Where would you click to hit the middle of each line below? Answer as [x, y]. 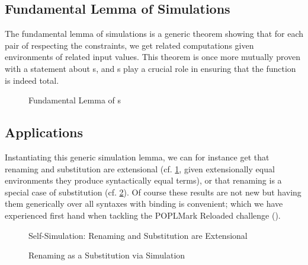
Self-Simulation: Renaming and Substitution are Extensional [138, 235]
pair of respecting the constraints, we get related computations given [129, 45]
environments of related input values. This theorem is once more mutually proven [153, 57]
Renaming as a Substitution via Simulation [107, 255]
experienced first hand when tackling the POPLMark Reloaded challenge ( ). [143, 215]
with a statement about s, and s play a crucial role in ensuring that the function [150, 68]
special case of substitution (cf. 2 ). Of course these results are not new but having [153, 192]
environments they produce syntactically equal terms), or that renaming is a [143, 180]
